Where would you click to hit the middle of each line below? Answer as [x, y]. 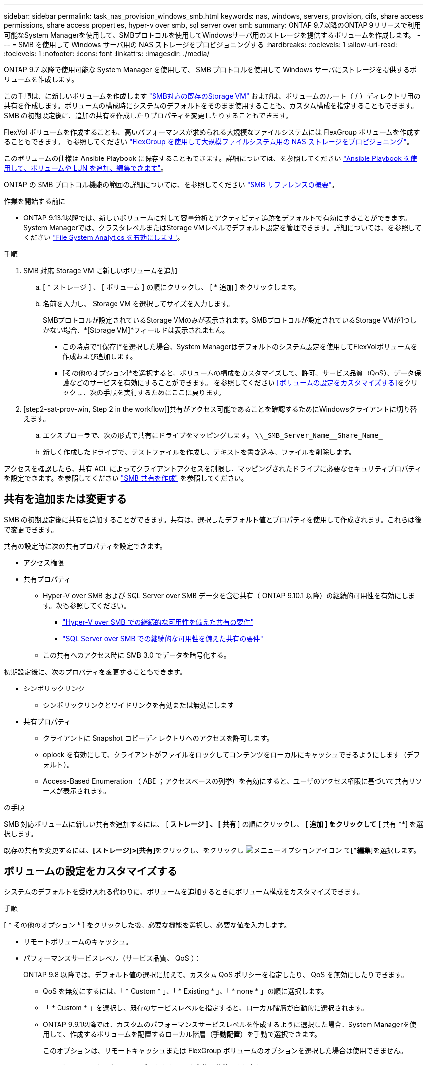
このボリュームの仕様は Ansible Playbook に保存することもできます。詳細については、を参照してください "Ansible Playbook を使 [211, 158]
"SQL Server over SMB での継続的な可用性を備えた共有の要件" [163, 638]
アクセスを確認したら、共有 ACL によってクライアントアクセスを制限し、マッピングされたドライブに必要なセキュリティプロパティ [213, 468]
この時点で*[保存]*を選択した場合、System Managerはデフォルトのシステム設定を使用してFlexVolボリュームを [240, 346]
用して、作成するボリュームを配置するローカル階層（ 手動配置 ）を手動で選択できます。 [182, 1034]
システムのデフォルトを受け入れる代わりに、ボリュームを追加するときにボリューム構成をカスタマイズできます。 [184, 891]
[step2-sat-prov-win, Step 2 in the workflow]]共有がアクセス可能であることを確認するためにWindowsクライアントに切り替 [220, 409]
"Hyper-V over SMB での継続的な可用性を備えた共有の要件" [158, 622]
